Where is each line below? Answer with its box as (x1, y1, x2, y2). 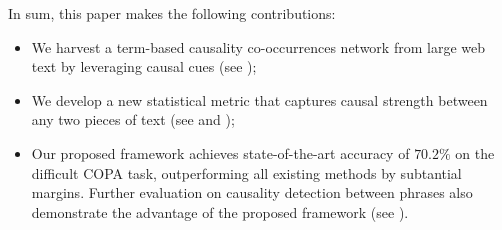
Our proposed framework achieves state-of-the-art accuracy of (31, 142, 410, 163)
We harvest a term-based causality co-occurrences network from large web (31, 36, 485, 57)
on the (455, 142, 495, 163)
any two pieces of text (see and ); (31, 109, 235, 130)
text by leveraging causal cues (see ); (31, 56, 257, 77)
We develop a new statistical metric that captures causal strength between (31, 89, 488, 110)
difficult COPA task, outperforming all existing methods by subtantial (31, 162, 462, 183)
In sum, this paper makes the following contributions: (8, 3, 336, 23)
